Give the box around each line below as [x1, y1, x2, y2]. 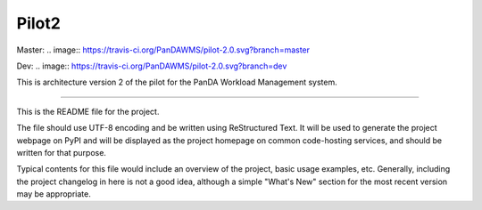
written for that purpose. [16, 147, 107, 157]
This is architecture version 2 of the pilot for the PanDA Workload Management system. [16, 77, 338, 88]
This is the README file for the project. [16, 106, 160, 117]
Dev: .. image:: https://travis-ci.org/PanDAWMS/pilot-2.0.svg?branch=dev [16, 61, 287, 71]
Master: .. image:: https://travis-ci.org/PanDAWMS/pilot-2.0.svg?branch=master [16, 44, 311, 55]
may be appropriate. [16, 189, 91, 199]
